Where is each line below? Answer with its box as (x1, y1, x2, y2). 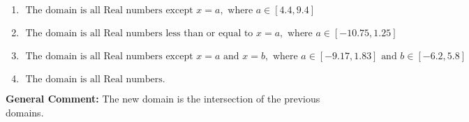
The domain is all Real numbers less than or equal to (25, 29, 253, 38)
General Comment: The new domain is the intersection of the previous (6, 91, 320, 105)
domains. (6, 105, 44, 119)
